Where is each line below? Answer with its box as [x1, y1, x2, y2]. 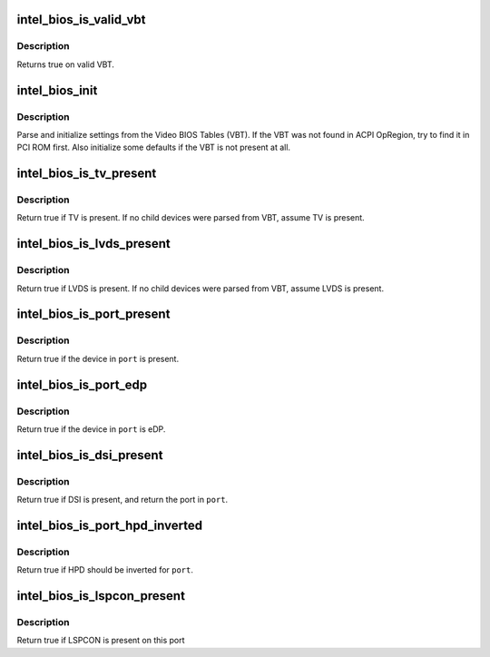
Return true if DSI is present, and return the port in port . [16, 495, 229, 505]
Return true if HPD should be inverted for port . [16, 564, 194, 575]
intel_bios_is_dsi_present [16, 447, 163, 463]
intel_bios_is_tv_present [16, 166, 157, 181]
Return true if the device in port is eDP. [16, 423, 166, 435]
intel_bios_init [16, 83, 98, 98]
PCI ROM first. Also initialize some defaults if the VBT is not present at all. [16, 142, 290, 153]
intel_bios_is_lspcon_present [16, 588, 186, 603]
